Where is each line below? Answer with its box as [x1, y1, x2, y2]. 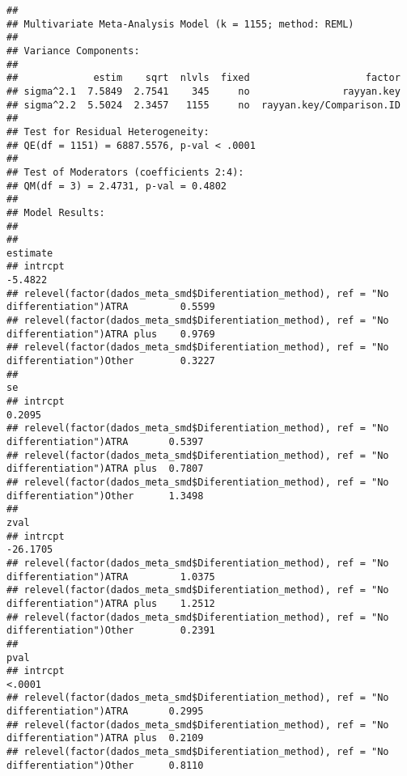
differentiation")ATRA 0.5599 [6, 301, 215, 313]
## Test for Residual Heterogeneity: [6, 125, 210, 138]
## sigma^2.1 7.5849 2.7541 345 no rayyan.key [6, 85, 401, 97]
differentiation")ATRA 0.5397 [6, 436, 204, 447]
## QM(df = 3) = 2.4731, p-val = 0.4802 [6, 180, 227, 192]
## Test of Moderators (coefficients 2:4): [6, 166, 244, 178]
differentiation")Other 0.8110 [6, 759, 204, 771]
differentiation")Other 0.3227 [6, 355, 215, 367]
